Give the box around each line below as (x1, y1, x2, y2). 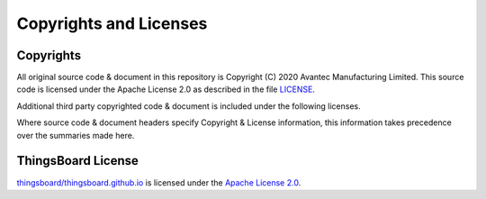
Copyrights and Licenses (16, 14, 208, 33)
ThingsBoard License (16, 153, 139, 168)
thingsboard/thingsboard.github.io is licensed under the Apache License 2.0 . (16, 176, 301, 188)
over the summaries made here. (16, 130, 135, 140)
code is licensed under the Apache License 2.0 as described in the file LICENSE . (16, 84, 315, 95)
